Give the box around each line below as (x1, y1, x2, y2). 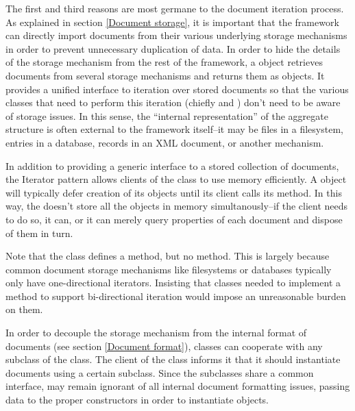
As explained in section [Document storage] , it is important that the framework (5, 14, 339, 29)
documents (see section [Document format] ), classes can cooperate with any (5, 338, 323, 353)
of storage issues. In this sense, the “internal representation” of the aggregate (5, 108, 328, 123)
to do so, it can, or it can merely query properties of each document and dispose (5, 212, 343, 226)
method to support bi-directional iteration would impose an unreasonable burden (5, 288, 346, 303)
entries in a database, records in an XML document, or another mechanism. (5, 135, 324, 149)
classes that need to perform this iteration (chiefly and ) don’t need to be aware (5, 95, 341, 110)
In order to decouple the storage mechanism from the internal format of (5, 325, 307, 340)
